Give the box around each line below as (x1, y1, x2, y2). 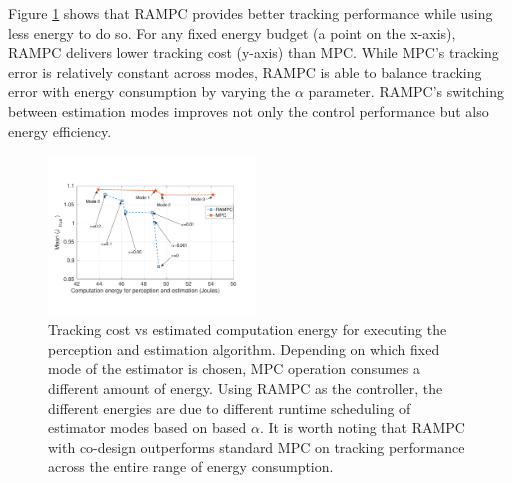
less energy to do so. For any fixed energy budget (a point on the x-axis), (8, 22, 456, 43)
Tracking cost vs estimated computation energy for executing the (48, 319, 447, 340)
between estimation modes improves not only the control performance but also (8, 100, 489, 121)
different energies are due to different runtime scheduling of (48, 397, 411, 418)
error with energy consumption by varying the (8, 81, 291, 102)
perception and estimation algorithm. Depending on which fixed (48, 338, 440, 359)
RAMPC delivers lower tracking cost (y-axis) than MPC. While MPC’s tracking (8, 42, 499, 63)
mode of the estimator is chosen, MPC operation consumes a (48, 358, 421, 379)
